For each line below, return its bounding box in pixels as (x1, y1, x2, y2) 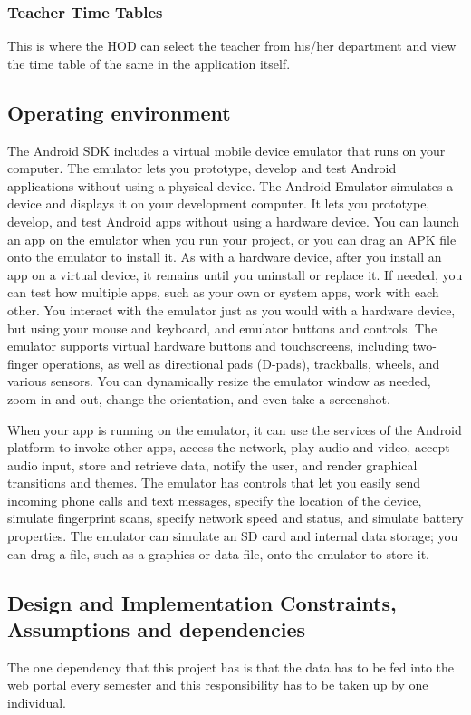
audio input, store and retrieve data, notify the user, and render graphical (7, 455, 418, 474)
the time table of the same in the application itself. (7, 53, 291, 72)
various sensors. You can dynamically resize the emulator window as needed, (7, 372, 431, 391)
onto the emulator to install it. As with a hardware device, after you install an (7, 247, 442, 266)
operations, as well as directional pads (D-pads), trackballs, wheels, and (42, 353, 440, 372)
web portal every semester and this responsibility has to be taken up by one (7, 675, 428, 694)
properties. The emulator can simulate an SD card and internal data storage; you (7, 527, 458, 546)
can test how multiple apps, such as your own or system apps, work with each (7, 283, 439, 302)
